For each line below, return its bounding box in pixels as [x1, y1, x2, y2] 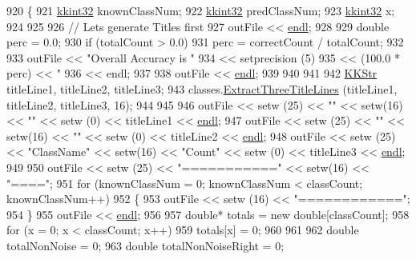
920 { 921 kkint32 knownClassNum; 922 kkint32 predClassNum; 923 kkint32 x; [6, 2, 395, 18]
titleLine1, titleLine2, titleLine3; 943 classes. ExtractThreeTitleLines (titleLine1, [6, 80, 398, 97]
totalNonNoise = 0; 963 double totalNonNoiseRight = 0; [6, 237, 285, 253]
